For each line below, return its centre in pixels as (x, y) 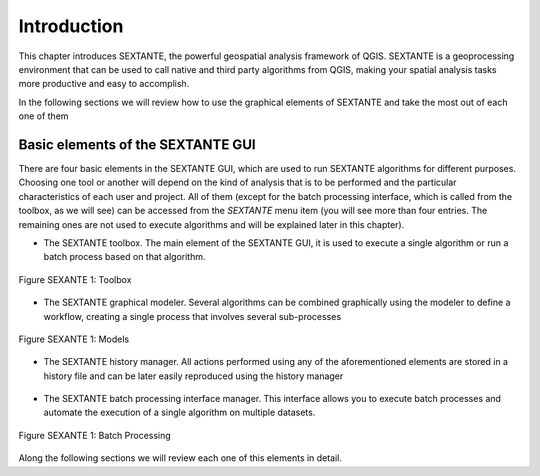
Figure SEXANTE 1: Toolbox (75, 279)
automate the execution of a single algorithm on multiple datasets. (179, 412)
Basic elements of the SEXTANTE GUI (137, 144)
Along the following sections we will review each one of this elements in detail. (180, 458)
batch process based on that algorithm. (124, 257)
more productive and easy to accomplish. (104, 84)
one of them (43, 116)
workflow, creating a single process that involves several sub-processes (192, 316)
